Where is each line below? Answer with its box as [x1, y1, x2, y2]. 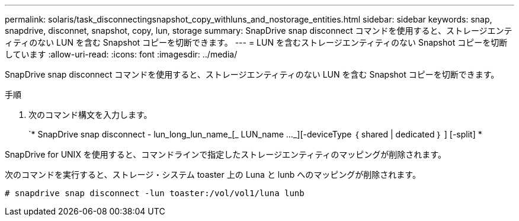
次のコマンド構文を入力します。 [28, 110, 152, 120]
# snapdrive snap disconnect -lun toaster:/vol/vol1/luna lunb [5, 188, 305, 198]
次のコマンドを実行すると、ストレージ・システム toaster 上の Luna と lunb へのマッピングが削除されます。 [5, 169, 421, 180]
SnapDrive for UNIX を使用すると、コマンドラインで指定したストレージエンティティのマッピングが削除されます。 [5, 149, 446, 159]
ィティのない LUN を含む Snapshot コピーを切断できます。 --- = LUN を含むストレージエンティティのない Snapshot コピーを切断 [5, 37, 508, 47]
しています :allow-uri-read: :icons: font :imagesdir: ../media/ [5, 49, 238, 59]
